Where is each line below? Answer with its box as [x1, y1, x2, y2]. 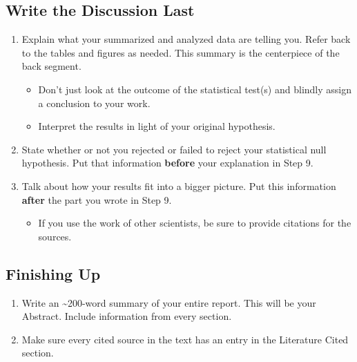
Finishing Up [6, 263, 101, 284]
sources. [38, 229, 72, 243]
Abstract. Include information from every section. [21, 309, 232, 323]
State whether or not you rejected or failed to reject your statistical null [21, 142, 327, 156]
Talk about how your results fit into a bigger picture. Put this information [21, 178, 336, 193]
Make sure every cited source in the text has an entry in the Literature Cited [21, 332, 349, 346]
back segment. [21, 59, 81, 73]
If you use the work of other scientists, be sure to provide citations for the [38, 216, 351, 230]
